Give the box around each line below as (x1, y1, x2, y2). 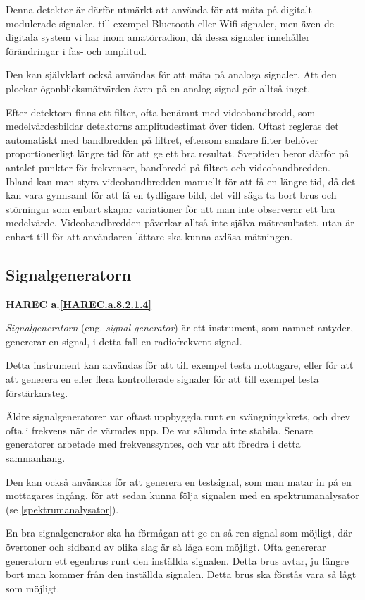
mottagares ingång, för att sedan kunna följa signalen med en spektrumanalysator (6, 488, 359, 503)
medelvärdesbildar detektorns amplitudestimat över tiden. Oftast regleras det (6, 118, 339, 133)
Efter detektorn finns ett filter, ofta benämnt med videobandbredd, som (6, 104, 316, 119)
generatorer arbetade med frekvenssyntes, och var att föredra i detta (6, 436, 301, 451)
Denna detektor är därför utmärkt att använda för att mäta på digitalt (6, 2, 312, 16)
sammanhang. (6, 451, 66, 465)
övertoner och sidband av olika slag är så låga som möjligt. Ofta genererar (6, 539, 326, 554)
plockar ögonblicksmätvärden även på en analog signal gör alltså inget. (6, 80, 311, 95)
